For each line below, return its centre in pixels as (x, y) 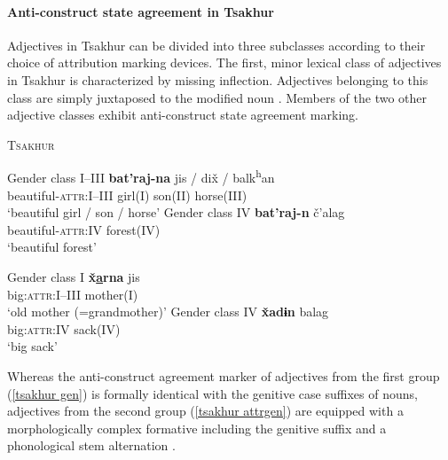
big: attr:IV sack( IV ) (64, 328)
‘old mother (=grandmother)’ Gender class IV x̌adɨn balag (168, 312)
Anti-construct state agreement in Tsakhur (141, 11)
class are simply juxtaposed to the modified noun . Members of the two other (217, 97)
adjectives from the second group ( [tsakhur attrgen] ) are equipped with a (205, 411)
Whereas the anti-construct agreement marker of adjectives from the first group (224, 375)
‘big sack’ (32, 346)
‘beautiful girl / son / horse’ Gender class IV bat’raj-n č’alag (176, 212)
